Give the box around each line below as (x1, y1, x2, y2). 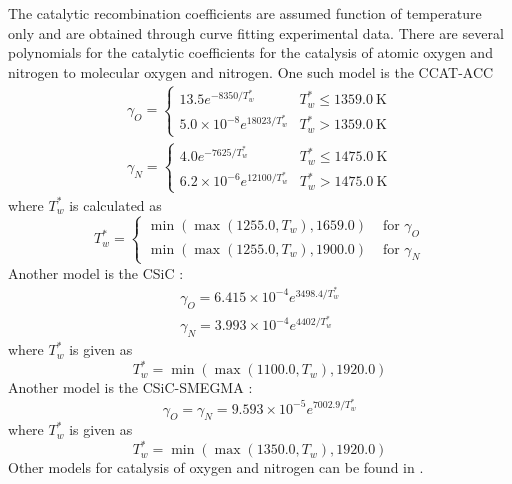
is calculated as (69, 194, 162, 215)
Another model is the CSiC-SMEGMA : (8, 377, 253, 398)
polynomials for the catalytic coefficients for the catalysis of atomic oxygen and (8, 42, 493, 63)
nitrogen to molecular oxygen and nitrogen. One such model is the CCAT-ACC (8, 61, 494, 82)
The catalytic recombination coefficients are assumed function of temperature (8, 3, 482, 23)
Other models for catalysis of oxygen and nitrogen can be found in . (8, 457, 424, 478)
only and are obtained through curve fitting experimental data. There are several (8, 22, 504, 43)
